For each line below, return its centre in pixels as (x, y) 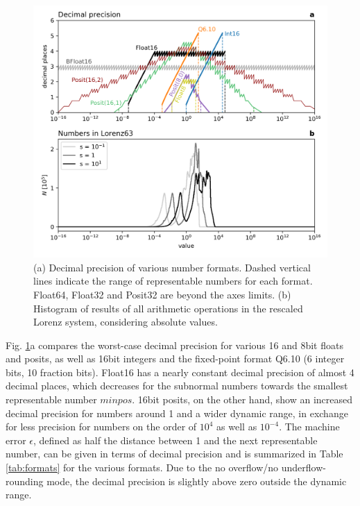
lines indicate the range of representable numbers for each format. (173, 281)
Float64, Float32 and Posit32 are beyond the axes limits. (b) (162, 294)
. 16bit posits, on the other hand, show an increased (242, 399)
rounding (25, 481)
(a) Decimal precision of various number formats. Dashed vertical (172, 267)
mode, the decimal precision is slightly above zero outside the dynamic (197, 481)
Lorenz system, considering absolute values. (126, 322)
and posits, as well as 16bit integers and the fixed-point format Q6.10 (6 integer (175, 359)
